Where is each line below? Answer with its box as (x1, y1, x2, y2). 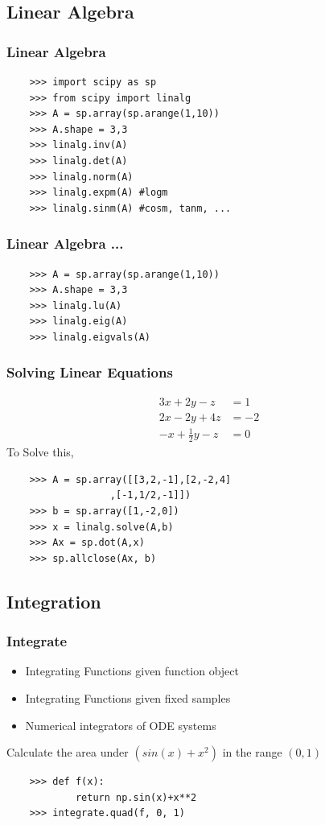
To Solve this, (6, 443, 74, 460)
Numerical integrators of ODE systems (25, 716, 216, 733)
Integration (6, 588, 101, 613)
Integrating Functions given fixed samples (25, 689, 231, 706)
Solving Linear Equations (6, 362, 173, 382)
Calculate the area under (6, 744, 129, 761)
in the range (222, 744, 282, 761)
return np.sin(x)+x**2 (75, 791, 197, 803)
